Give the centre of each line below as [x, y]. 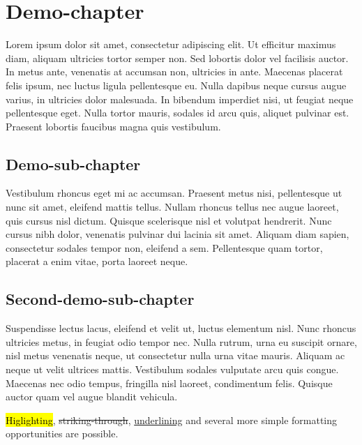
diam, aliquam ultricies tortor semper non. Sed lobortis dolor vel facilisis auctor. [177, 58]
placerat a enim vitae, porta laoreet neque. [97, 261]
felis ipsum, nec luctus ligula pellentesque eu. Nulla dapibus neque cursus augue [176, 85]
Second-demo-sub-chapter [100, 299]
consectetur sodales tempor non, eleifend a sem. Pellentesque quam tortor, [164, 247]
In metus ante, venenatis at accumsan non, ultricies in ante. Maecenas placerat [174, 71]
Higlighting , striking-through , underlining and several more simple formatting [172, 420]
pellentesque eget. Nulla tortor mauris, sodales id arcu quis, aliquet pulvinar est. [178, 113]
